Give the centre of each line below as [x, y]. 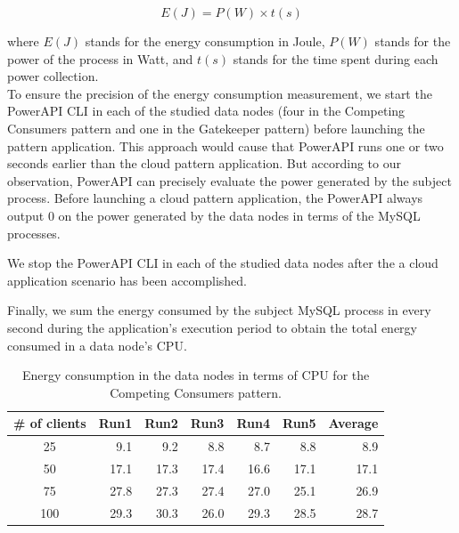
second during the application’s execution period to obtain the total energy [212, 327]
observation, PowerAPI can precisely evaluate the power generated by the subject [229, 180]
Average [353, 423]
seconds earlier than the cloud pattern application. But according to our [204, 163]
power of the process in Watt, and [100, 58]
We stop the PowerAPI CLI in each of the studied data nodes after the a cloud [223, 263]
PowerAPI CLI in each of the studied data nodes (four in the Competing [206, 111]
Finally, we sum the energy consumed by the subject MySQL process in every [219, 310]
